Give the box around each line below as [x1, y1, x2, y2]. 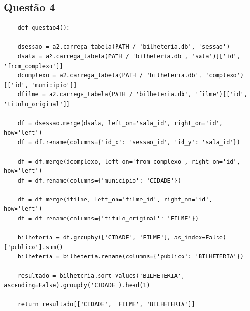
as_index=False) [174, 234, 227, 241]
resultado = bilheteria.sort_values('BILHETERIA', [17, 272, 185, 279]
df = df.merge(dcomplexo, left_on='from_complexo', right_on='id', [17, 158, 240, 165]
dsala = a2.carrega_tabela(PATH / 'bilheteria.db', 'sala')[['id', [17, 53, 240, 60]
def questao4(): [17, 24, 70, 32]
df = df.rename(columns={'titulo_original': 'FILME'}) [17, 215, 199, 222]
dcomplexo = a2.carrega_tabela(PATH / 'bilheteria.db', [17, 72, 202, 79]
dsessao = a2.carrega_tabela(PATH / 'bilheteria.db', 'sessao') [17, 43, 230, 51]
